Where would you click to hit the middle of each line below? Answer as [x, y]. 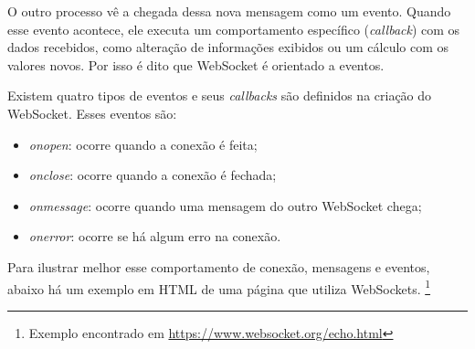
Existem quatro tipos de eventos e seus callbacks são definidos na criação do [220, 95]
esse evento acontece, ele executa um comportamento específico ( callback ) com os [234, 29]
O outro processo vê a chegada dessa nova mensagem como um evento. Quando [229, 11]
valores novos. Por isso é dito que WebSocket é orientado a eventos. [196, 64]
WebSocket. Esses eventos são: [92, 113]
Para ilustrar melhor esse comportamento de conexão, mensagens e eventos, [219, 266]
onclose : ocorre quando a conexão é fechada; [153, 175]
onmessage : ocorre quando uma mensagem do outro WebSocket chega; [225, 205]
